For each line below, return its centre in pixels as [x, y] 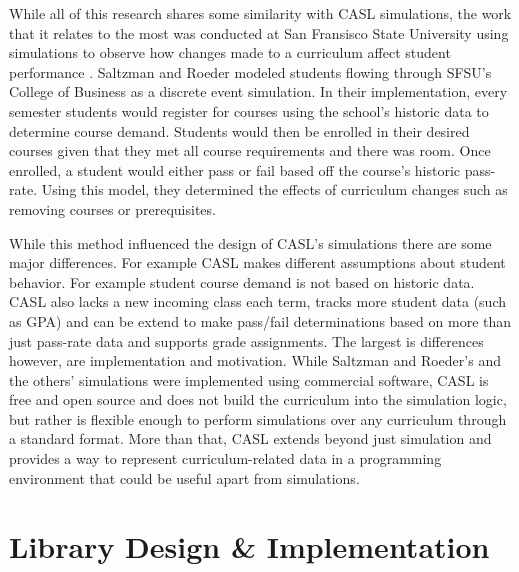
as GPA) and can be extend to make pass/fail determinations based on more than [260, 320]
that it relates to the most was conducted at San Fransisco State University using [259, 32]
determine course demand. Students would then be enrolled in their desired [239, 130]
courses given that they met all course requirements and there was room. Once [250, 150]
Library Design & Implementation [249, 546]
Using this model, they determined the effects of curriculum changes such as [274, 189]
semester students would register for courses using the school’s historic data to [249, 110]
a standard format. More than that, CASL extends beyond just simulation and [250, 438]
